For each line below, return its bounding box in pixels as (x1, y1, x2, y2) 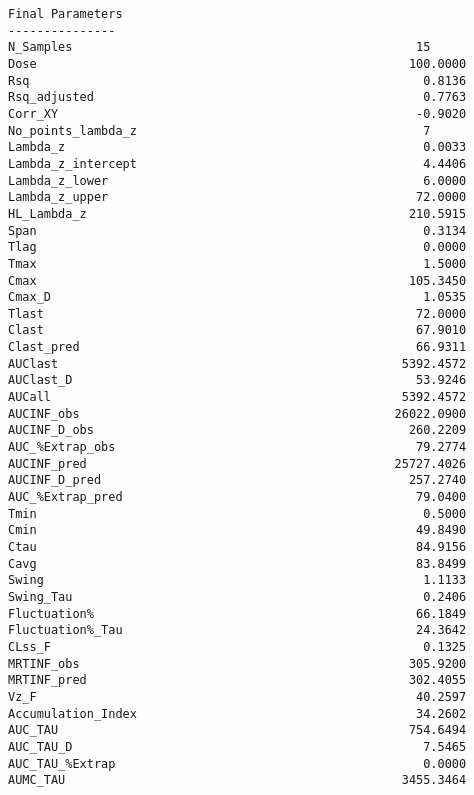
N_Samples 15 (8, 40, 431, 55)
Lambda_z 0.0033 (8, 140, 467, 155)
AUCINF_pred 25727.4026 (8, 456, 467, 471)
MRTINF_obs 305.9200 (8, 656, 467, 671)
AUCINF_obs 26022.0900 (8, 406, 467, 421)
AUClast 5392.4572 (8, 356, 467, 371)
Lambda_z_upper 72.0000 (8, 190, 467, 205)
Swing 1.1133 (8, 573, 467, 588)
